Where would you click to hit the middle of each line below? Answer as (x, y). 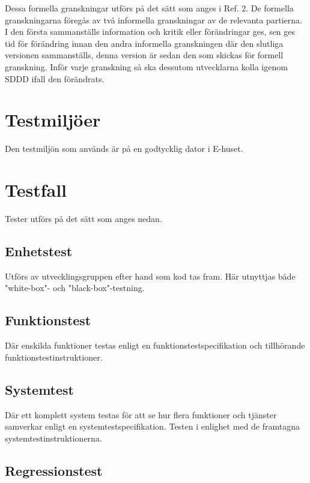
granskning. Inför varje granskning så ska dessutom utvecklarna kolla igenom (146, 66)
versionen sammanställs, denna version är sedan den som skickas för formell (144, 55)
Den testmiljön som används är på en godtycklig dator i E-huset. (124, 148)
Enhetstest (39, 250)
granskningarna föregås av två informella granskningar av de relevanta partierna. (153, 19)
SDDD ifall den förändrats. (55, 78)
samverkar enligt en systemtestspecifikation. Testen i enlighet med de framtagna (152, 426)
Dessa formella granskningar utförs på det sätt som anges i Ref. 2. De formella (149, 8)
